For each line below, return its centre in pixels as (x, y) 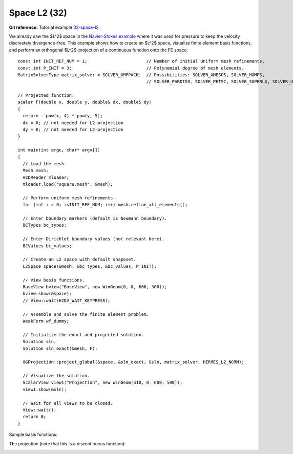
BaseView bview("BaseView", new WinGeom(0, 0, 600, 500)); (95, 287)
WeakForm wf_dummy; (46, 321)
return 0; (34, 417)
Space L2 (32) (38, 13)
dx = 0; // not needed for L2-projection (73, 123)
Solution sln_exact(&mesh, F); (60, 348)
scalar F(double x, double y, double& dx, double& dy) (85, 102)
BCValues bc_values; (47, 246)
